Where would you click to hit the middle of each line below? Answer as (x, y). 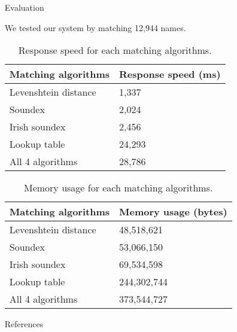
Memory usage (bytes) (173, 212)
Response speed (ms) (170, 74)
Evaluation (24, 7)
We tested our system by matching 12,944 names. (95, 27)
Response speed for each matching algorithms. (115, 50)
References (24, 324)
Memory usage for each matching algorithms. (118, 188)
